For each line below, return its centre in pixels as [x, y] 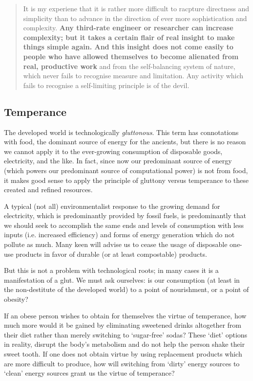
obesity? [16, 299]
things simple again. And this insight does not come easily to [128, 47]
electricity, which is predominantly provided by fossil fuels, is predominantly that [125, 215]
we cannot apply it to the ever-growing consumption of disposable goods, [113, 151]
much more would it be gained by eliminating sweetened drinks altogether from [123, 325]
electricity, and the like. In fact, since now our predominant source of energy [118, 161]
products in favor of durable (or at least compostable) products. [111, 254]
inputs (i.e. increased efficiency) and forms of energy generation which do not [119, 235]
